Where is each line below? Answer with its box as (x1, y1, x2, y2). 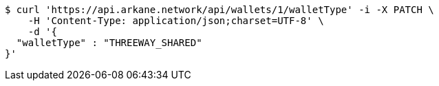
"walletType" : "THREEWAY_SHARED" (16, 37, 202, 48)
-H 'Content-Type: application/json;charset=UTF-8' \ (28, 15, 324, 26)
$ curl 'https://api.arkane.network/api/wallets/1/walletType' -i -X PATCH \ (5, 4, 434, 15)
